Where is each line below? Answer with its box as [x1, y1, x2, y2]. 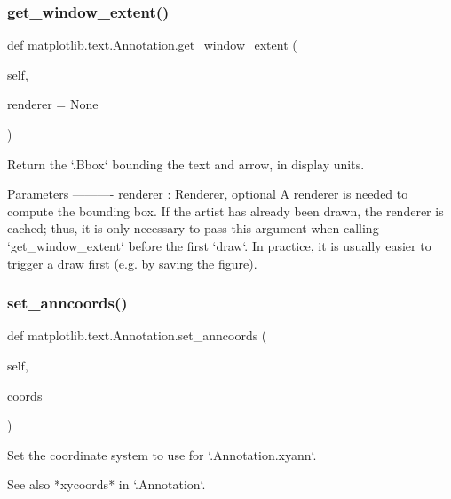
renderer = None [7, 95, 99, 113]
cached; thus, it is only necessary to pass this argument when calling [7, 219, 379, 238]
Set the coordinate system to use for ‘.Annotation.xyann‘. [7, 445, 317, 464]
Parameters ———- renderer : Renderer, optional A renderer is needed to [7, 184, 408, 203]
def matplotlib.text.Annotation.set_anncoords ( [7, 326, 267, 345]
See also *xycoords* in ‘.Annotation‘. [7, 475, 206, 494]
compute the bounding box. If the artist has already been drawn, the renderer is [7, 201, 444, 220]
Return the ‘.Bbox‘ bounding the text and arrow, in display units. [7, 154, 365, 173]
